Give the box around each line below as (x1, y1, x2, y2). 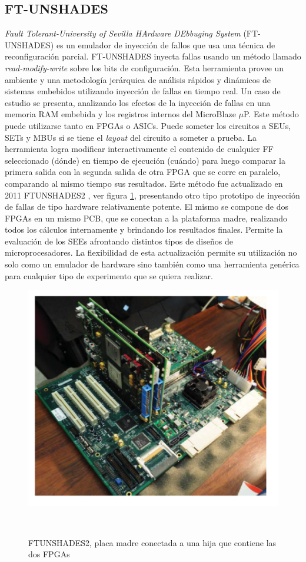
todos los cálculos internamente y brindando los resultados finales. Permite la (5, 223, 283, 236)
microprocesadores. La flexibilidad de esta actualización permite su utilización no (5, 246, 297, 259)
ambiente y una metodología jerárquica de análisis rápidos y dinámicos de (5, 73, 271, 85)
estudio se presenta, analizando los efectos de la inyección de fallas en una (5, 96, 271, 108)
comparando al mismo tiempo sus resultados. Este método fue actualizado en (5, 177, 283, 189)
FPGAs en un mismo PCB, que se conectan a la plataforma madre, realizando (5, 211, 287, 224)
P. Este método (243, 108, 299, 120)
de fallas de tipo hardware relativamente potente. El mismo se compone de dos (5, 200, 289, 213)
